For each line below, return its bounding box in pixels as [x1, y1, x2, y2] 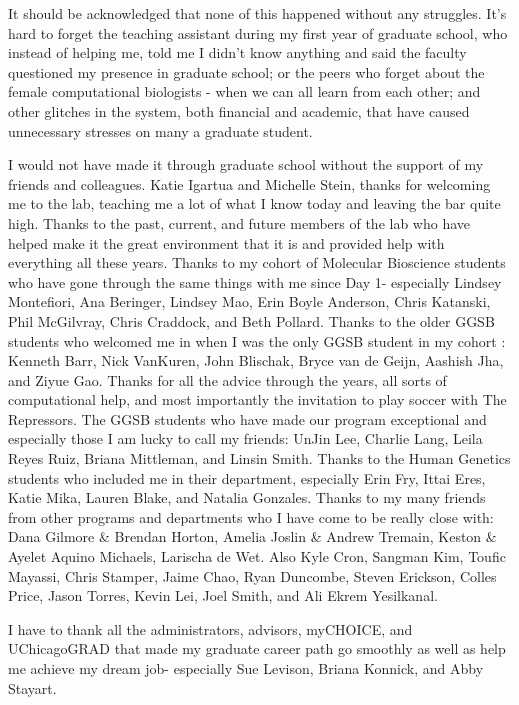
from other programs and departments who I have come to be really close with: [8, 506, 494, 527]
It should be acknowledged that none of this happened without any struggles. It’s [8, 3, 507, 23]
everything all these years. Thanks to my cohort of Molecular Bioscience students [8, 252, 506, 273]
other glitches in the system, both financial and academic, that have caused [8, 100, 470, 121]
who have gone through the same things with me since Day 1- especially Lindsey [8, 271, 502, 292]
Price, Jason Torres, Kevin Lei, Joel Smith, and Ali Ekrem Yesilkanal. [8, 585, 438, 606]
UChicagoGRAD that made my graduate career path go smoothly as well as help [8, 638, 506, 659]
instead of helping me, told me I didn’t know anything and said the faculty [8, 42, 467, 63]
